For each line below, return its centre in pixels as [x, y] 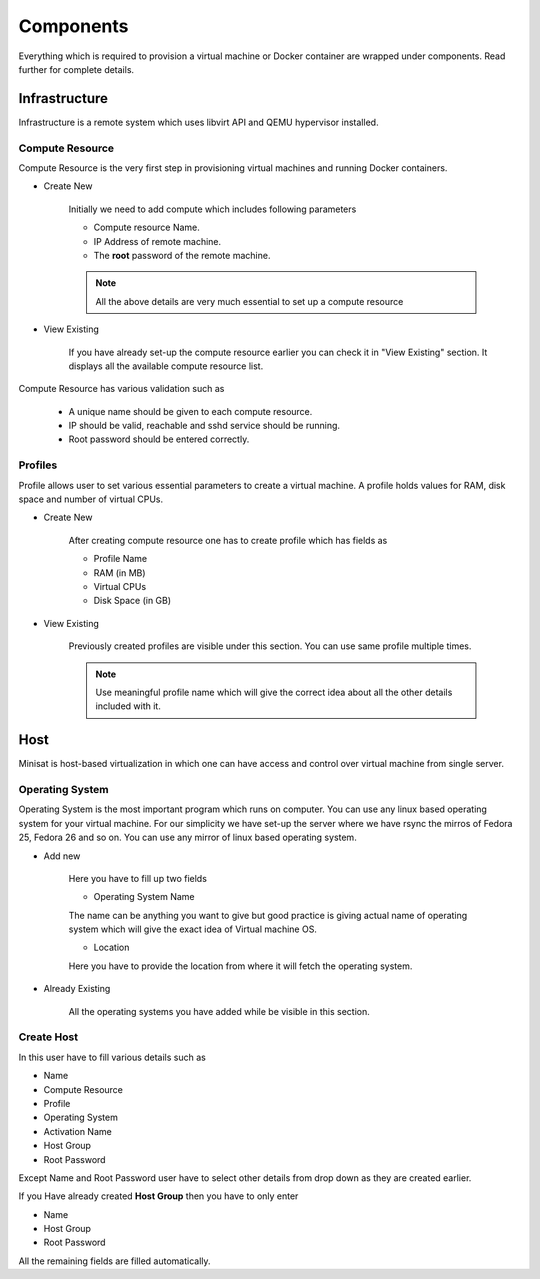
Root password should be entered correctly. [159, 439]
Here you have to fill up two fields [137, 878]
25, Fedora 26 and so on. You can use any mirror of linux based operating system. [187, 837]
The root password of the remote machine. [182, 255]
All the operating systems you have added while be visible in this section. [219, 1011]
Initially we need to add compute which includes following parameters [212, 209]
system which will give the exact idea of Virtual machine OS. [192, 929]
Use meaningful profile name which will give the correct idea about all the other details [274, 692]
